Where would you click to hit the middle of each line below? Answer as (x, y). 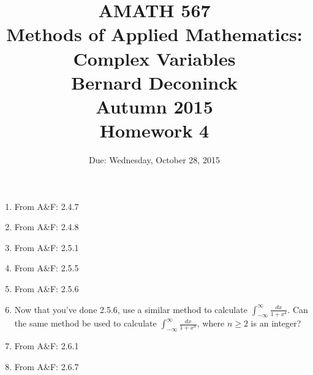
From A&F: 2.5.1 (47, 247)
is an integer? (276, 323)
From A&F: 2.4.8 (47, 227)
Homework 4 (154, 130)
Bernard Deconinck (154, 82)
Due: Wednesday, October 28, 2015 (154, 160)
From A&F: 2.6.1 (47, 346)
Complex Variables (154, 58)
